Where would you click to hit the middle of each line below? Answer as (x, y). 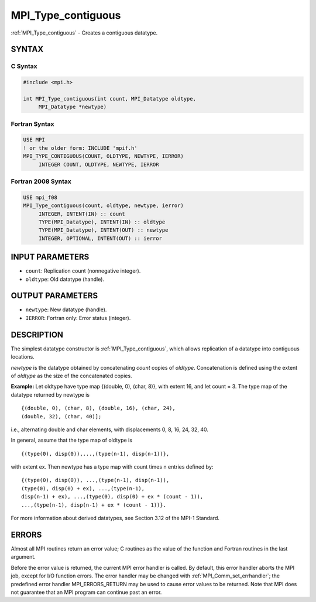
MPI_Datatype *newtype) (73, 107)
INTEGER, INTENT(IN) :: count (82, 214)
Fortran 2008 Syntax (41, 181)
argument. (23, 557)
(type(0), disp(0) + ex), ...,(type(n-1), (83, 488)
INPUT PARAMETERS (50, 257)
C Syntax (24, 66)
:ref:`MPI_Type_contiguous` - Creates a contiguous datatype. (84, 33)
